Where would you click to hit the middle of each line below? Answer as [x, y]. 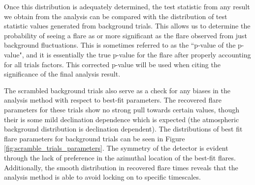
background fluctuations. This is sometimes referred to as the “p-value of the [120, 45]
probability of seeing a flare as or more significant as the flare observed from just [126, 35]
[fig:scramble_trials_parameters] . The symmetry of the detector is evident [116, 148]
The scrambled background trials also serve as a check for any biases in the [117, 90]
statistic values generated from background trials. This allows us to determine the [127, 26]
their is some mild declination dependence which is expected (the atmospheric [122, 119]
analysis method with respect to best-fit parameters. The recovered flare [113, 100]
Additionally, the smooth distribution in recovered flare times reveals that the [121, 167]
